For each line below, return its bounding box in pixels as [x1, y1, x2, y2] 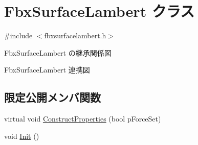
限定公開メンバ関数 [4, 89, 101, 105]
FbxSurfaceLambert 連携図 [4, 64, 90, 75]
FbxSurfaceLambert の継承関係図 [4, 47, 112, 58]
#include [4, 30, 33, 41]
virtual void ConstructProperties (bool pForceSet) [4, 113, 161, 124]
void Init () [4, 130, 39, 141]
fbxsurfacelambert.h [44, 30, 106, 41]
